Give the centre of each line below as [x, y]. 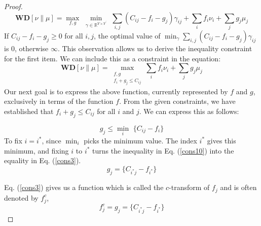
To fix [13, 140]
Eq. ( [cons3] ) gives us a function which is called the [84, 187]
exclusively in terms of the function [59, 101]
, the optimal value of [127, 35]
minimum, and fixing [36, 150]
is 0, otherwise [26, 48]
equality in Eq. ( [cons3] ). [43, 160]
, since [51, 140]
